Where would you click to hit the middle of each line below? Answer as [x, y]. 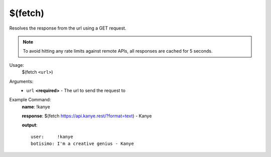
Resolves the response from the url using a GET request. [68, 28]
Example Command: [30, 100]
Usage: [17, 65]
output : [30, 125]
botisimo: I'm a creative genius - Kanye [82, 144]
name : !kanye [36, 107]
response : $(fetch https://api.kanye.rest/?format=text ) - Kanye [87, 116]
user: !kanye [52, 136]
